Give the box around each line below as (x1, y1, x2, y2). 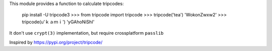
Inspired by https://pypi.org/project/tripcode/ (9, 39, 103, 45)
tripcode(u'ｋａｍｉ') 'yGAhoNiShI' (22, 19, 95, 25)
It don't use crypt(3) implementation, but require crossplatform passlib (9, 30, 164, 36)
